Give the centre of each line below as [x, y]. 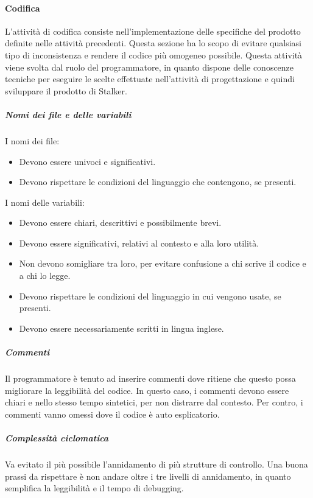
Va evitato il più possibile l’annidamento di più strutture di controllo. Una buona [156, 464]
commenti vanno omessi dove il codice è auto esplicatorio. [112, 414]
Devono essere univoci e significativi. [87, 161]
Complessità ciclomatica [57, 437]
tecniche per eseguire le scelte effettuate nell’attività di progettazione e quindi [150, 79]
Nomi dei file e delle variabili [68, 114]
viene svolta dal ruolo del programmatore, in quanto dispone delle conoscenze [149, 67]
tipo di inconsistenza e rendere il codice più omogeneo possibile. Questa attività [154, 54]
